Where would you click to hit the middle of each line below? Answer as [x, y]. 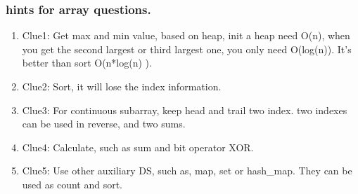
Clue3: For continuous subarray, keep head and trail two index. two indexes [185, 110]
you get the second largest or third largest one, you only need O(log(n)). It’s [187, 49]
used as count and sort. [72, 184]
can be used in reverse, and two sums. [104, 124]
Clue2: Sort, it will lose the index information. [122, 86]
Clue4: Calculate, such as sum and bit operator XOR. [138, 147]
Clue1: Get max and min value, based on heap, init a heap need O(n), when [186, 35]
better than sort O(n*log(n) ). [87, 63]
